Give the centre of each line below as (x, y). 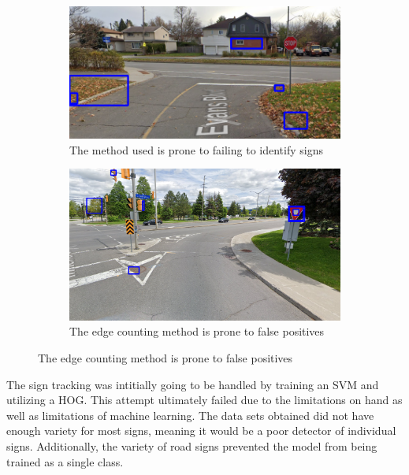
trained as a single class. (65, 461)
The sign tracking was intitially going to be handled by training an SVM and (193, 384)
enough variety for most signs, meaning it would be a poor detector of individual (201, 430)
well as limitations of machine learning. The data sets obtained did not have (190, 415)
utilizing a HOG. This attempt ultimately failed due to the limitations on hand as (204, 400)
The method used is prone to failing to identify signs (196, 149)
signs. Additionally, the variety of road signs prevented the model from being (192, 446)
